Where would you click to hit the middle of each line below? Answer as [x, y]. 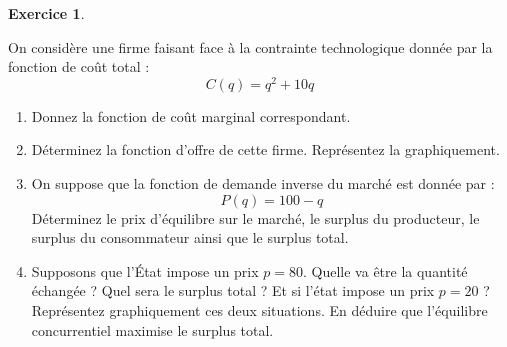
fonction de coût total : [79, 66]
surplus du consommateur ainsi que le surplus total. [190, 237]
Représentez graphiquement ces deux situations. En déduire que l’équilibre [259, 310]
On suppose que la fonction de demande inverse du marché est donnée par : [263, 183]
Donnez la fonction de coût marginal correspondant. [191, 115]
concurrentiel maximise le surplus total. [152, 329]
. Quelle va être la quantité [385, 270]
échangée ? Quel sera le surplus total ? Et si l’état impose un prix [233, 290]
